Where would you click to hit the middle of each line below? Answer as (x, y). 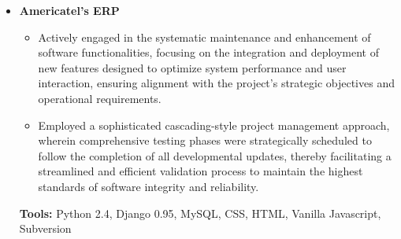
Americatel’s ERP (69, 10)
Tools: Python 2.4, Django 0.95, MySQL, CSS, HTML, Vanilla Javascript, (200, 213)
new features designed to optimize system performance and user (192, 67)
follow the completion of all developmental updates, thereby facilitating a (215, 155)
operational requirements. (100, 98)
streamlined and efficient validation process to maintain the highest (200, 171)
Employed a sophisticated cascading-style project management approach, (214, 125)
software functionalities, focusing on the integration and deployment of (208, 52)
